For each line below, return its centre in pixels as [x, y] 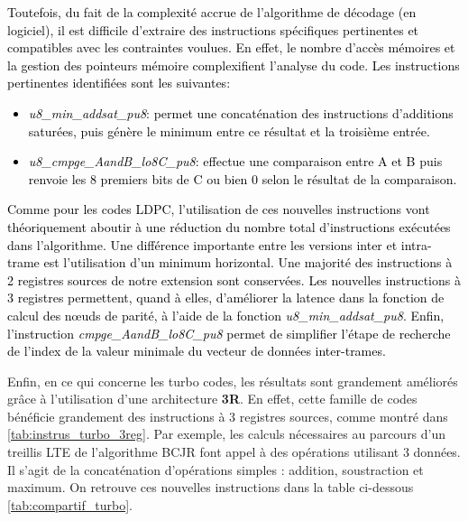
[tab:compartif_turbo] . [70, 504]
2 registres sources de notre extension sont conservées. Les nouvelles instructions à [234, 279]
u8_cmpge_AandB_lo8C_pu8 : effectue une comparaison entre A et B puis [235, 161]
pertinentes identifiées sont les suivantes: [119, 83]
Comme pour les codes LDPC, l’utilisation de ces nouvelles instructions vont [219, 209]
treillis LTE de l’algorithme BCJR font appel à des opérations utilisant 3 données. [234, 452]
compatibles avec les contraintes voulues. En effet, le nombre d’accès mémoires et [231, 47]
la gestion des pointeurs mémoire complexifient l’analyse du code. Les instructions [234, 65]
